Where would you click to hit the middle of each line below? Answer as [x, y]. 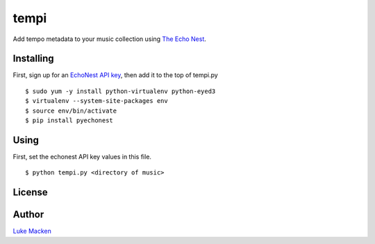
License [30, 192]
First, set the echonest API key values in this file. [82, 156]
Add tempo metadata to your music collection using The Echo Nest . [109, 39]
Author [28, 214]
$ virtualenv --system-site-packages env [97, 101]
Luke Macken [32, 231]
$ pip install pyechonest [69, 121]
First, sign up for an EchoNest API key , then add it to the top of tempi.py [115, 75]
